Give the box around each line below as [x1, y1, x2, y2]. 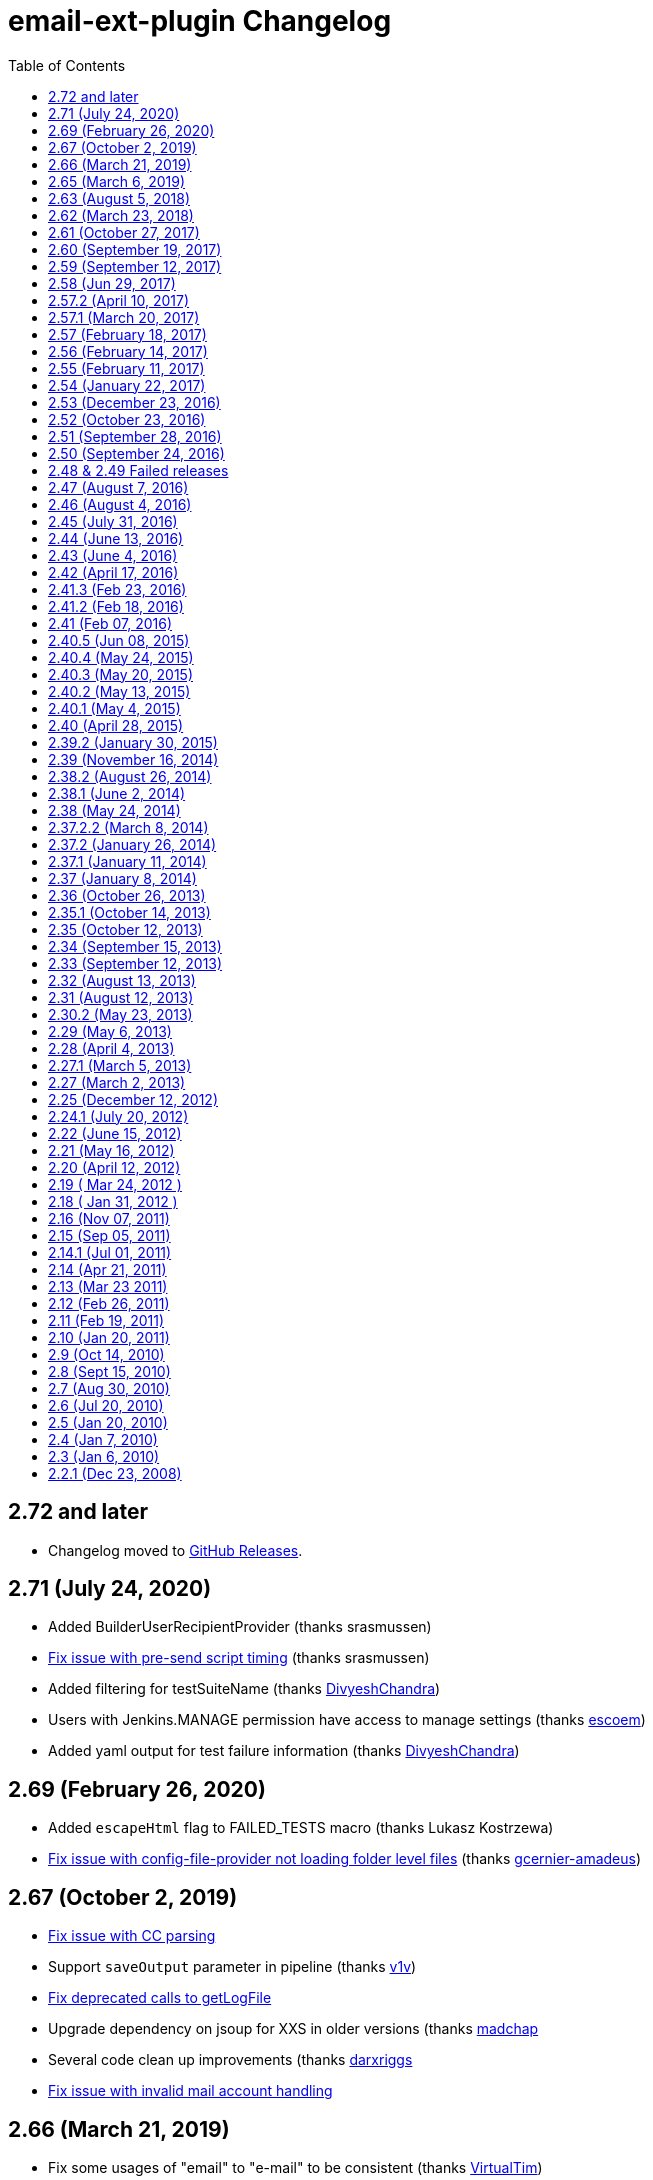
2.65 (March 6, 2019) [48, 172, 186, 190]
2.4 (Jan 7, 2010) [48, 1430, 158, 1448]
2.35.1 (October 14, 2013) [48, 903, 211, 921]
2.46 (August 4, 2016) [48, 495, 192, 513]
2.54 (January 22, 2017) [48, 376, 206, 394]
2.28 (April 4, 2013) [48, 1039, 175, 1057]
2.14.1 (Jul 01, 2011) [48, 1243, 172, 1261]
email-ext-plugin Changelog [8, 4, 392, 38]
